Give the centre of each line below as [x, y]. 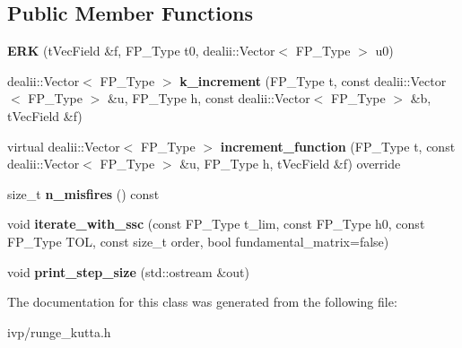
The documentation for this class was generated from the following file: [202, 302]
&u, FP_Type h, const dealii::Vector [209, 98]
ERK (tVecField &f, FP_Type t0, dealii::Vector [141, 51]
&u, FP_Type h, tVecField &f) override [290, 164]
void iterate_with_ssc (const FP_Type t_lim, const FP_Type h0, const [216, 224]
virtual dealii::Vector [64, 146]
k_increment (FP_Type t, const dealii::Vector [313, 80]
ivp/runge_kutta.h [59, 331]
